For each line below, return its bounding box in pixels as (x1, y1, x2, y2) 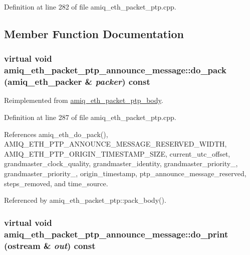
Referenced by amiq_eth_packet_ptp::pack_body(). (4, 195, 166, 205)
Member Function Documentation (4, 26, 184, 41)
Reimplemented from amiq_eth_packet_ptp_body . (4, 95, 163, 105)
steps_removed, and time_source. (4, 178, 108, 188)
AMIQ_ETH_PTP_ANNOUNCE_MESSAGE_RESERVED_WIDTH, (4, 139, 227, 149)
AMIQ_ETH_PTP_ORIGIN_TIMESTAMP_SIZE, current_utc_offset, (4, 148, 230, 159)
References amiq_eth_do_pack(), (4, 129, 108, 139)
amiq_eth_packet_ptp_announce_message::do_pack (4, 64, 226, 76)
